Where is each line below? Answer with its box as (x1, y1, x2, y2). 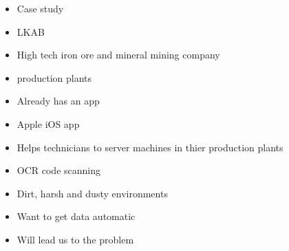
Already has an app (17, 94, 100, 108)
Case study (17, 1, 64, 15)
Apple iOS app (17, 116, 80, 131)
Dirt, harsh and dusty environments (17, 186, 168, 200)
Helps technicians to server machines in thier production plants (17, 140, 283, 154)
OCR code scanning (17, 163, 101, 177)
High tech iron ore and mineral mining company (17, 47, 220, 62)
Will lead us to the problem (17, 232, 134, 246)
